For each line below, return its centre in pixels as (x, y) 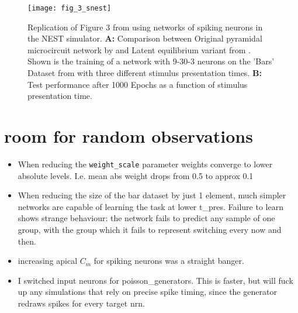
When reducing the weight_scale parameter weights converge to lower (145, 164)
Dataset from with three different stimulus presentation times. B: (145, 73)
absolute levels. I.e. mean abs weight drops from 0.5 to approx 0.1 (136, 175)
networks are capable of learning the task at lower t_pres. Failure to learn (150, 206)
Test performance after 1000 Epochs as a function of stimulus (138, 84)
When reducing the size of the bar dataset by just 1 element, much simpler (152, 195)
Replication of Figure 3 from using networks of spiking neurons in (145, 27)
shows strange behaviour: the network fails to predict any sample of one (146, 218)
